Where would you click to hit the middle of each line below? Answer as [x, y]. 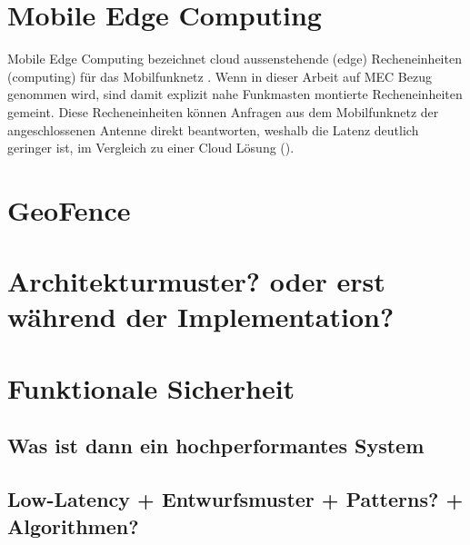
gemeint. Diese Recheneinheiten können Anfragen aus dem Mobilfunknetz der [223, 111]
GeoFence [69, 209]
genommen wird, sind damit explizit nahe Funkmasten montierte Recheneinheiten [235, 94]
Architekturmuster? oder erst [196, 281]
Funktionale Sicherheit [151, 387]
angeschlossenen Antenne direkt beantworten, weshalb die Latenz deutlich [213, 129]
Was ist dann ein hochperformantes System [216, 446]
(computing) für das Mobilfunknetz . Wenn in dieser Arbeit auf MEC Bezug [220, 76]
